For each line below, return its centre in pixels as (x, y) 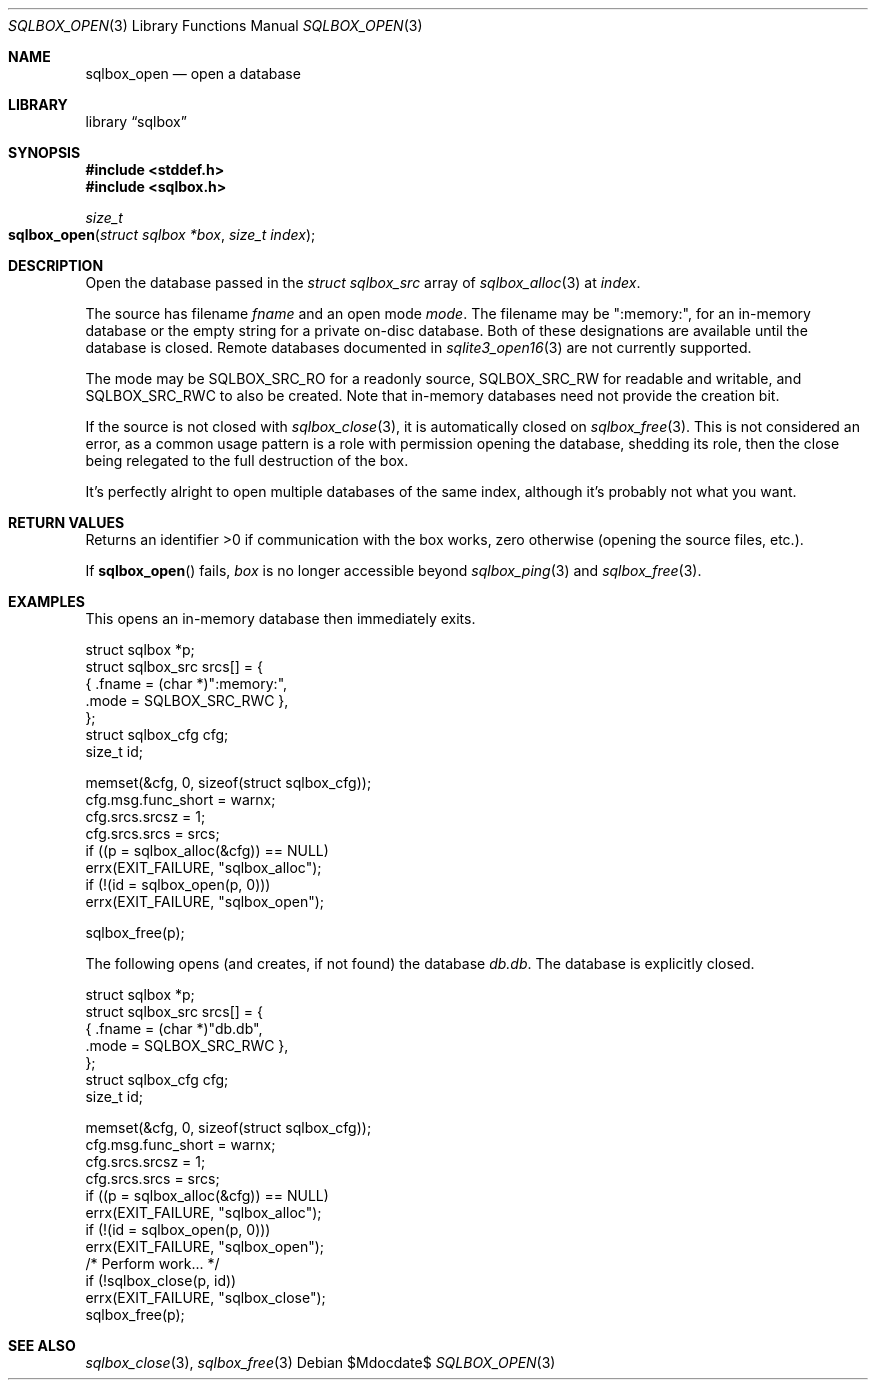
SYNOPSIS (44, 152)
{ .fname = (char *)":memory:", (186, 683)
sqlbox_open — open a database (193, 73)
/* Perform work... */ (152, 1263)
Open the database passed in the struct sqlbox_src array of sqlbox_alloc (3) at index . (363, 282)
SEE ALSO (42, 1345)
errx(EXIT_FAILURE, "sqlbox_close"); (205, 1297)
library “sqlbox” (136, 121)
